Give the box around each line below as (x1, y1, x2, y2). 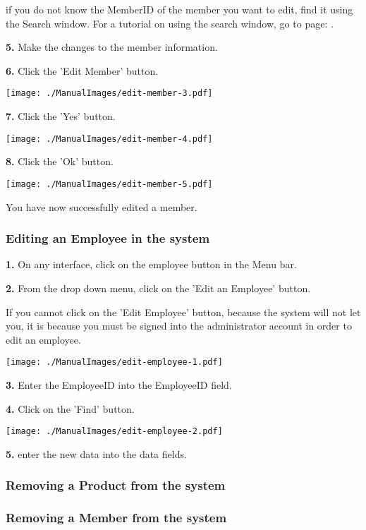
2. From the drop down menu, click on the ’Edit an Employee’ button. (6, 280, 311, 295)
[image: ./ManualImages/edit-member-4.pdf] (6, 133, 213, 144)
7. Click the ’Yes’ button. (6, 109, 116, 124)
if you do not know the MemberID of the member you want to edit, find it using (6, 2, 353, 16)
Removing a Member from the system (6, 509, 227, 526)
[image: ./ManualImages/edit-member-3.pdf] (6, 88, 213, 99)
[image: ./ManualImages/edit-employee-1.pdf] (6, 357, 223, 368)
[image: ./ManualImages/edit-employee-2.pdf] (6, 426, 223, 437)
